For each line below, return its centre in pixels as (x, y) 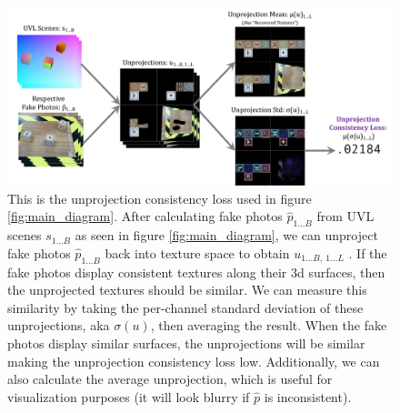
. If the (368, 252)
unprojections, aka (59, 325)
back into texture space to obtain (197, 252)
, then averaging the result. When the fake (269, 325)
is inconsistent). (308, 396)
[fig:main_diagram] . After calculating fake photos (145, 216)
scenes (25, 235)
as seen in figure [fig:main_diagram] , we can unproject (226, 235)
